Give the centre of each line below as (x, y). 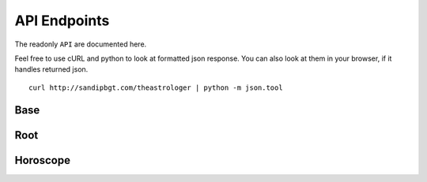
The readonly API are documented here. (81, 44)
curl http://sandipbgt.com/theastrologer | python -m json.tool (156, 87)
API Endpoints (62, 20)
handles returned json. (51, 69)
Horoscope (43, 160)
